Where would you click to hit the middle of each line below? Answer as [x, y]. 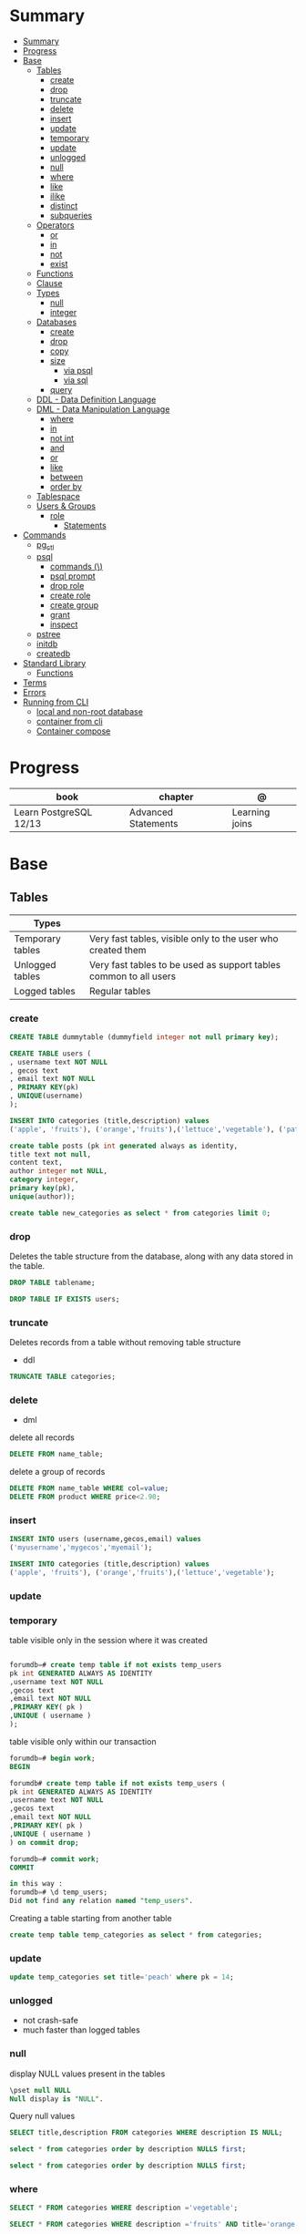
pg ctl [45, 546]
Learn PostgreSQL [53, 812]
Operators [55, 225]
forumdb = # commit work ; [55, 1859]
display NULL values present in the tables [87, 2074]
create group [74, 605]
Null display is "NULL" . [56, 2099]
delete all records [42, 1437]
